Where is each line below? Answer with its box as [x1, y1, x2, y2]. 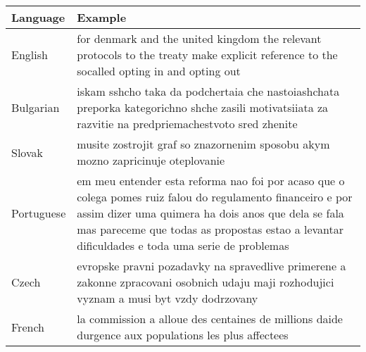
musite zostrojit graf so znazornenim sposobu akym [77, 136, 330, 152]
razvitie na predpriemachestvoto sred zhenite [77, 115, 298, 132]
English [11, 46, 48, 63]
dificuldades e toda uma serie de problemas [77, 237, 289, 253]
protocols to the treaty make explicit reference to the [77, 46, 338, 63]
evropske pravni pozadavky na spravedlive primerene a [77, 258, 346, 274]
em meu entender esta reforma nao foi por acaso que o [77, 172, 345, 189]
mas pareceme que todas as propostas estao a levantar [77, 221, 344, 237]
